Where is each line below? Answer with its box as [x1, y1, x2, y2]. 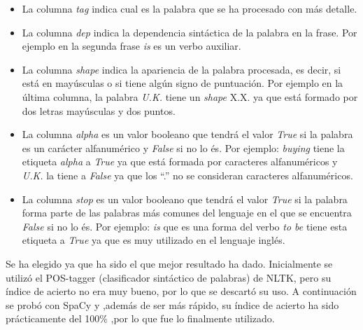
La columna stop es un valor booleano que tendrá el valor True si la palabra [22, 191, 348, 206]
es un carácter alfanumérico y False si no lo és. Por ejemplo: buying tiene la [22, 140, 345, 155]
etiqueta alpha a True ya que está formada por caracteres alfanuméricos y [22, 154, 338, 169]
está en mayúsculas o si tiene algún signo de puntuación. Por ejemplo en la [22, 76, 343, 90]
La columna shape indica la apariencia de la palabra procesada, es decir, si [22, 62, 341, 76]
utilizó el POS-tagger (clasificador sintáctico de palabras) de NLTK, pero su [6, 270, 332, 284]
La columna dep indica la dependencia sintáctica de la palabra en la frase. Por [22, 25, 357, 39]
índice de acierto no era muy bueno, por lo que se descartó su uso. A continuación [6, 284, 357, 298]
